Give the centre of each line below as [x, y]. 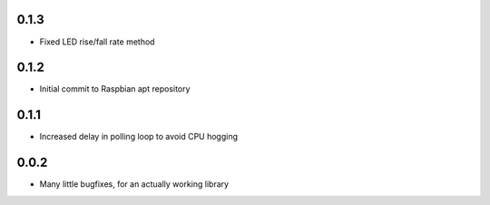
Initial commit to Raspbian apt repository [115, 89]
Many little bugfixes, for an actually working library [134, 184]
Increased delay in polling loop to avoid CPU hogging [139, 137]
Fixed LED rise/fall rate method [97, 42]
